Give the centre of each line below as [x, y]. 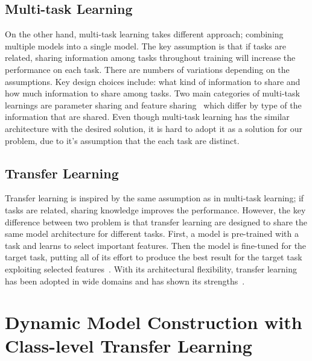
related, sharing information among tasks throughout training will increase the [150, 58]
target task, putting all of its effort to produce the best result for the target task [154, 257]
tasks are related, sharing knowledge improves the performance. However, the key [155, 209]
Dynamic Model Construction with [154, 322]
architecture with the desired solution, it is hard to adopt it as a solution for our [154, 128]
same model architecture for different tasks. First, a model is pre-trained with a [152, 234]
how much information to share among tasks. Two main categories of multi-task [152, 93]
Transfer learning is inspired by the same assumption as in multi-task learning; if [154, 198]
